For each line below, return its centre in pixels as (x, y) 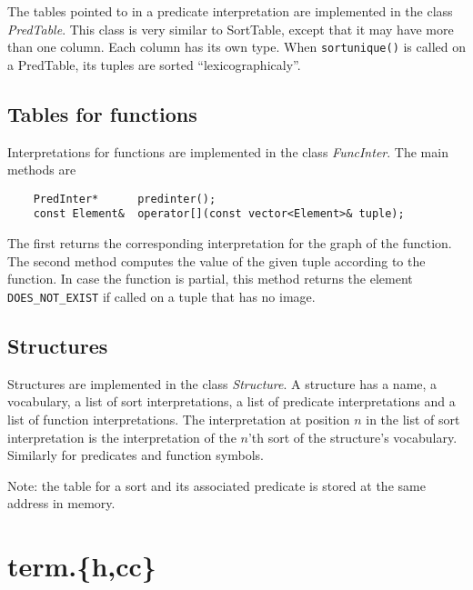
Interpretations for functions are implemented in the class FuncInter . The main (228, 151)
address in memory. (61, 503)
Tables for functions (102, 113)
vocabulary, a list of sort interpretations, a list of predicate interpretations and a (231, 401)
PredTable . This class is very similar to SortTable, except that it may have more (231, 29)
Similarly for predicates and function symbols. (136, 455)
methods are (42, 170)
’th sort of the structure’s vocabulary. (352, 437)
